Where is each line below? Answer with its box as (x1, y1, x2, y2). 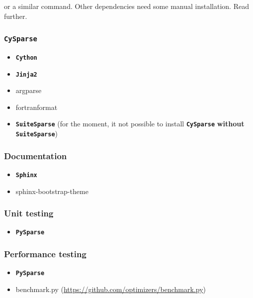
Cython (15, 54, 37, 61)
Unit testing (4, 207, 54, 219)
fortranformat (15, 101, 58, 112)
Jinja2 (15, 71, 37, 78)
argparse (15, 85, 42, 96)
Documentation (4, 149, 67, 162)
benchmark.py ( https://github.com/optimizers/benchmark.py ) (15, 284, 206, 294)
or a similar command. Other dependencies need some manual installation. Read (4, 1, 249, 11)
